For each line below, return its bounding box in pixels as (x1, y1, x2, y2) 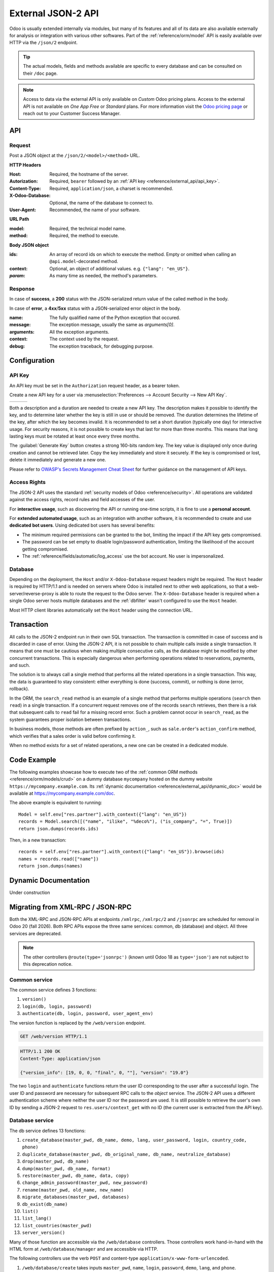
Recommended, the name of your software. (49, 207, 141, 213)
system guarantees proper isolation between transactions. (9, 716, 131, 722)
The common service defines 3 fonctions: (9, 987, 97, 993)
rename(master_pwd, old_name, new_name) (22, 1187, 124, 1193)
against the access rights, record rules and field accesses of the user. (9, 497, 155, 503)
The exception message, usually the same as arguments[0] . (49, 322, 175, 328)
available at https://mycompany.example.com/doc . (9, 790, 115, 796)
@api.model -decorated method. (49, 258, 119, 265)
